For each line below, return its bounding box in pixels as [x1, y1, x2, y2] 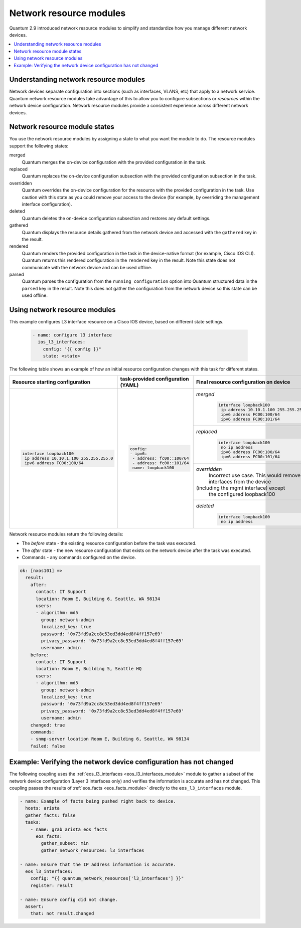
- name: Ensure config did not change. [20, 896, 118, 902]
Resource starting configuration [12, 379, 90, 386]
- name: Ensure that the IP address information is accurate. [20, 861, 176, 867]
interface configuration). [22, 201, 72, 207]
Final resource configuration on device [196, 379, 290, 386]
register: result [30, 882, 73, 888]
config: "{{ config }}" [43, 346, 101, 352]
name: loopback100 [132, 465, 175, 470]
